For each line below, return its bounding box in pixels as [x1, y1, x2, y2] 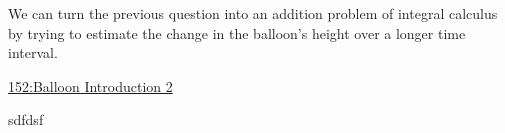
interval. [8, 42, 58, 63]
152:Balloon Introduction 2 [8, 75, 173, 96]
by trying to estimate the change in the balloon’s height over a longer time [8, 22, 466, 43]
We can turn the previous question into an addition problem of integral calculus [8, 3, 498, 23]
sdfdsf [8, 109, 44, 130]
